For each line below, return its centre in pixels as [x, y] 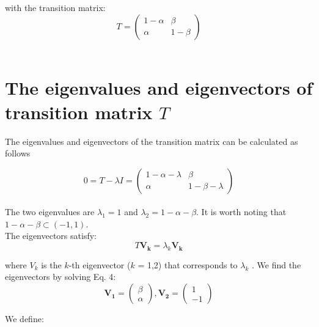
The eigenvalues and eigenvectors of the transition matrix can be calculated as [152, 141]
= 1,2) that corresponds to [188, 264]
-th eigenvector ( [100, 264]
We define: [24, 319]
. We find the [276, 264]
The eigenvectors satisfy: [51, 236]
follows [18, 153]
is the [51, 264]
